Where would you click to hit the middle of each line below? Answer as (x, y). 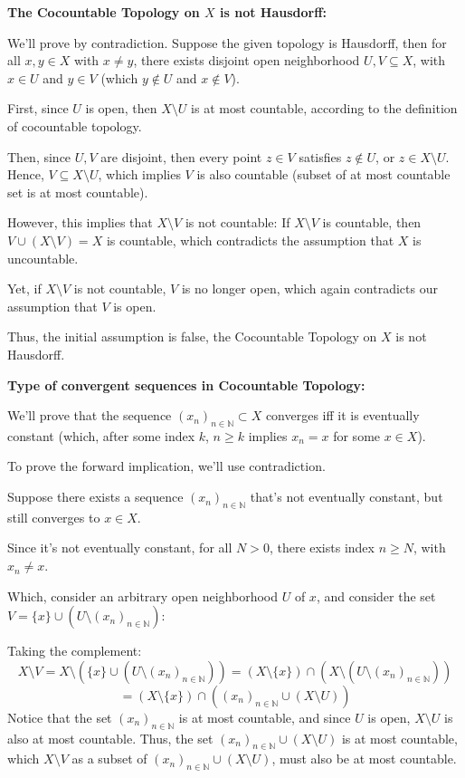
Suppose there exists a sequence (95, 497)
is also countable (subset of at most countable (323, 174)
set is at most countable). (78, 192)
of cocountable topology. (75, 125)
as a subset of (109, 759)
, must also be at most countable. (364, 759)
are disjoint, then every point (181, 156)
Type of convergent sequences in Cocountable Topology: (186, 384)
